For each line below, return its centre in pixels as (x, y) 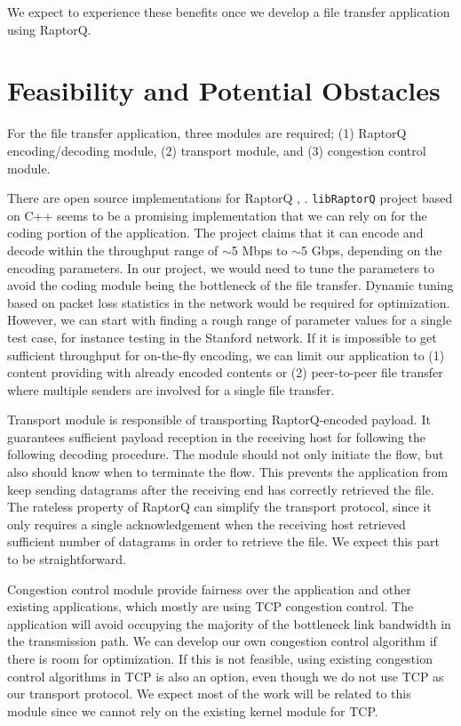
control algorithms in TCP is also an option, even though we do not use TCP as (226, 676)
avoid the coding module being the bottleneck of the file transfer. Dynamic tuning (230, 285)
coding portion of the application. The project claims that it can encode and (215, 233)
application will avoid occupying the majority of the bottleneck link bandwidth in (229, 623)
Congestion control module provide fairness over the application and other (209, 589)
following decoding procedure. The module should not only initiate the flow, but (226, 454)
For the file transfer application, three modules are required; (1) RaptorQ (207, 133)
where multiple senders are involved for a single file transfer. (171, 389)
